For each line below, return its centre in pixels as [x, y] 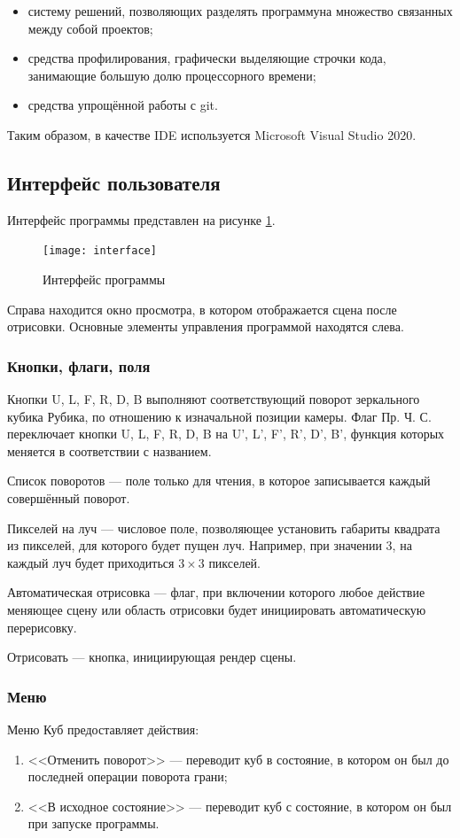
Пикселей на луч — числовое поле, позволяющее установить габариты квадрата [224, 528]
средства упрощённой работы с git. [123, 105]
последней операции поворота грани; [128, 776]
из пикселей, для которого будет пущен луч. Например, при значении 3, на [210, 545]
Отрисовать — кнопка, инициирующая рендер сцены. [152, 657]
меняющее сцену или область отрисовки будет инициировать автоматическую [217, 609]
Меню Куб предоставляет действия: [103, 729]
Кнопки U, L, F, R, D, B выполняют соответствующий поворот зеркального [214, 399]
